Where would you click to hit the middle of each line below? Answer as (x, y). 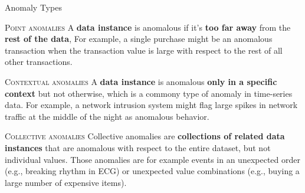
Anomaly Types (33, 7)
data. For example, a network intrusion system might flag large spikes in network (151, 105)
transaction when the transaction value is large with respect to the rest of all (144, 50)
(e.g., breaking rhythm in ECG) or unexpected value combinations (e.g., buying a (152, 171)
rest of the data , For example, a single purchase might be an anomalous (139, 39)
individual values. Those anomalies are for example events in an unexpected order (152, 159)
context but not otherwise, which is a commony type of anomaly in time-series (149, 93)
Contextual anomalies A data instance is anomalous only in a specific (141, 81)
